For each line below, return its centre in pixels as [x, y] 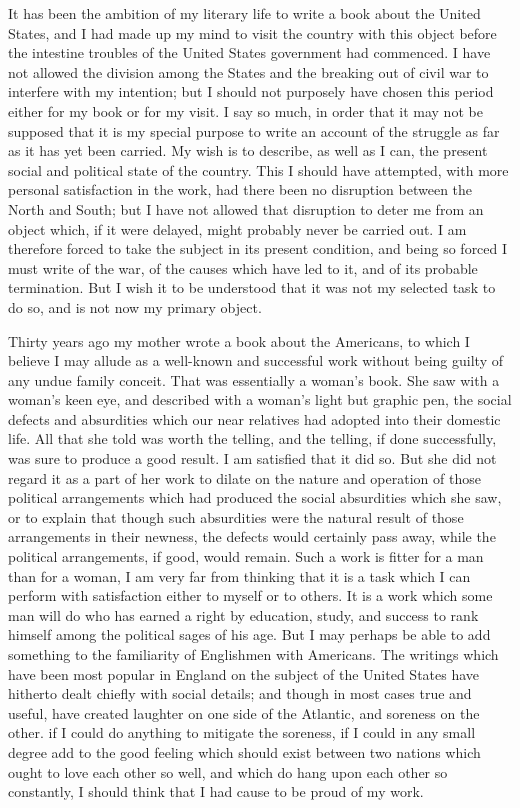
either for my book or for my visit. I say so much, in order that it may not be [245, 110]
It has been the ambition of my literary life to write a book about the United [244, 13]
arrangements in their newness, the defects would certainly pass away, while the [252, 536]
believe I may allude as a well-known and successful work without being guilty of [255, 360]
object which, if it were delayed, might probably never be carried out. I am [237, 228]
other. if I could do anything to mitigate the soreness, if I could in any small [242, 732]
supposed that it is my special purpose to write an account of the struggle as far [254, 130]
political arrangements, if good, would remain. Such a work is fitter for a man [246, 556]
